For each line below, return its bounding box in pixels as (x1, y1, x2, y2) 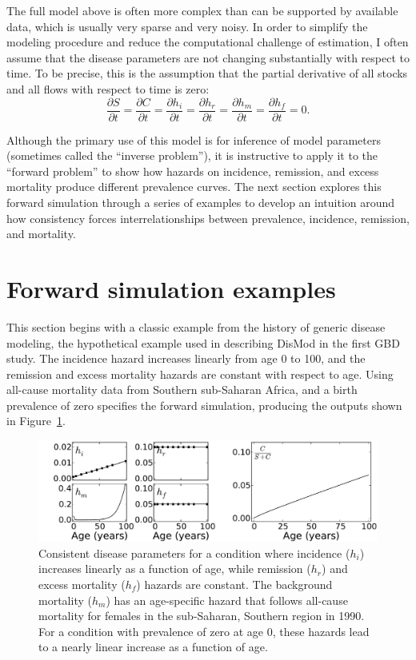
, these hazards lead (272, 622, 370, 639)
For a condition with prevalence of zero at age (38, 622, 264, 639)
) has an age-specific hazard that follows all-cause (106, 591, 348, 608)
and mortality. (6, 225, 76, 242)
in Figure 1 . (6, 412, 66, 429)
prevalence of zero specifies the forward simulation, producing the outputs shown (6, 396, 402, 413)
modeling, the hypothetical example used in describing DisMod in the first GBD (6, 334, 400, 351)
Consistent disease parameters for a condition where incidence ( (38, 544, 350, 561)
